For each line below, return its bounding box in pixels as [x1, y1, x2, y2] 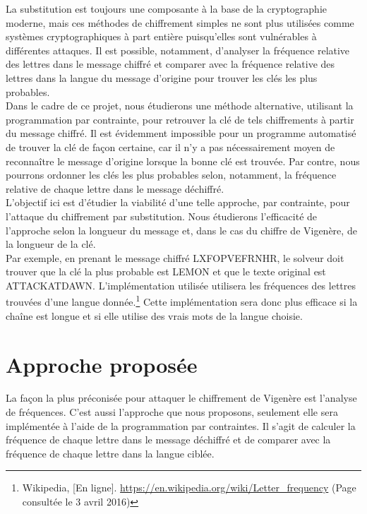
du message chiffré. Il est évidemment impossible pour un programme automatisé [6, 126, 356, 141]
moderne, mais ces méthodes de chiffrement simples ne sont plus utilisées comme [6, 15, 354, 30]
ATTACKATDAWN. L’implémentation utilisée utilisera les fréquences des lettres [6, 277, 356, 292]
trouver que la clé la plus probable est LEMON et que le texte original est [6, 264, 326, 279]
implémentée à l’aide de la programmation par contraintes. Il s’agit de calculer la [6, 418, 356, 433]
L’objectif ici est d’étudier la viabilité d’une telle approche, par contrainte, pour [6, 195, 350, 210]
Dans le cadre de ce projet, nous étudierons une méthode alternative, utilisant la [6, 98, 354, 113]
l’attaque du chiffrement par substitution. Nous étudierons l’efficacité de [6, 208, 318, 223]
